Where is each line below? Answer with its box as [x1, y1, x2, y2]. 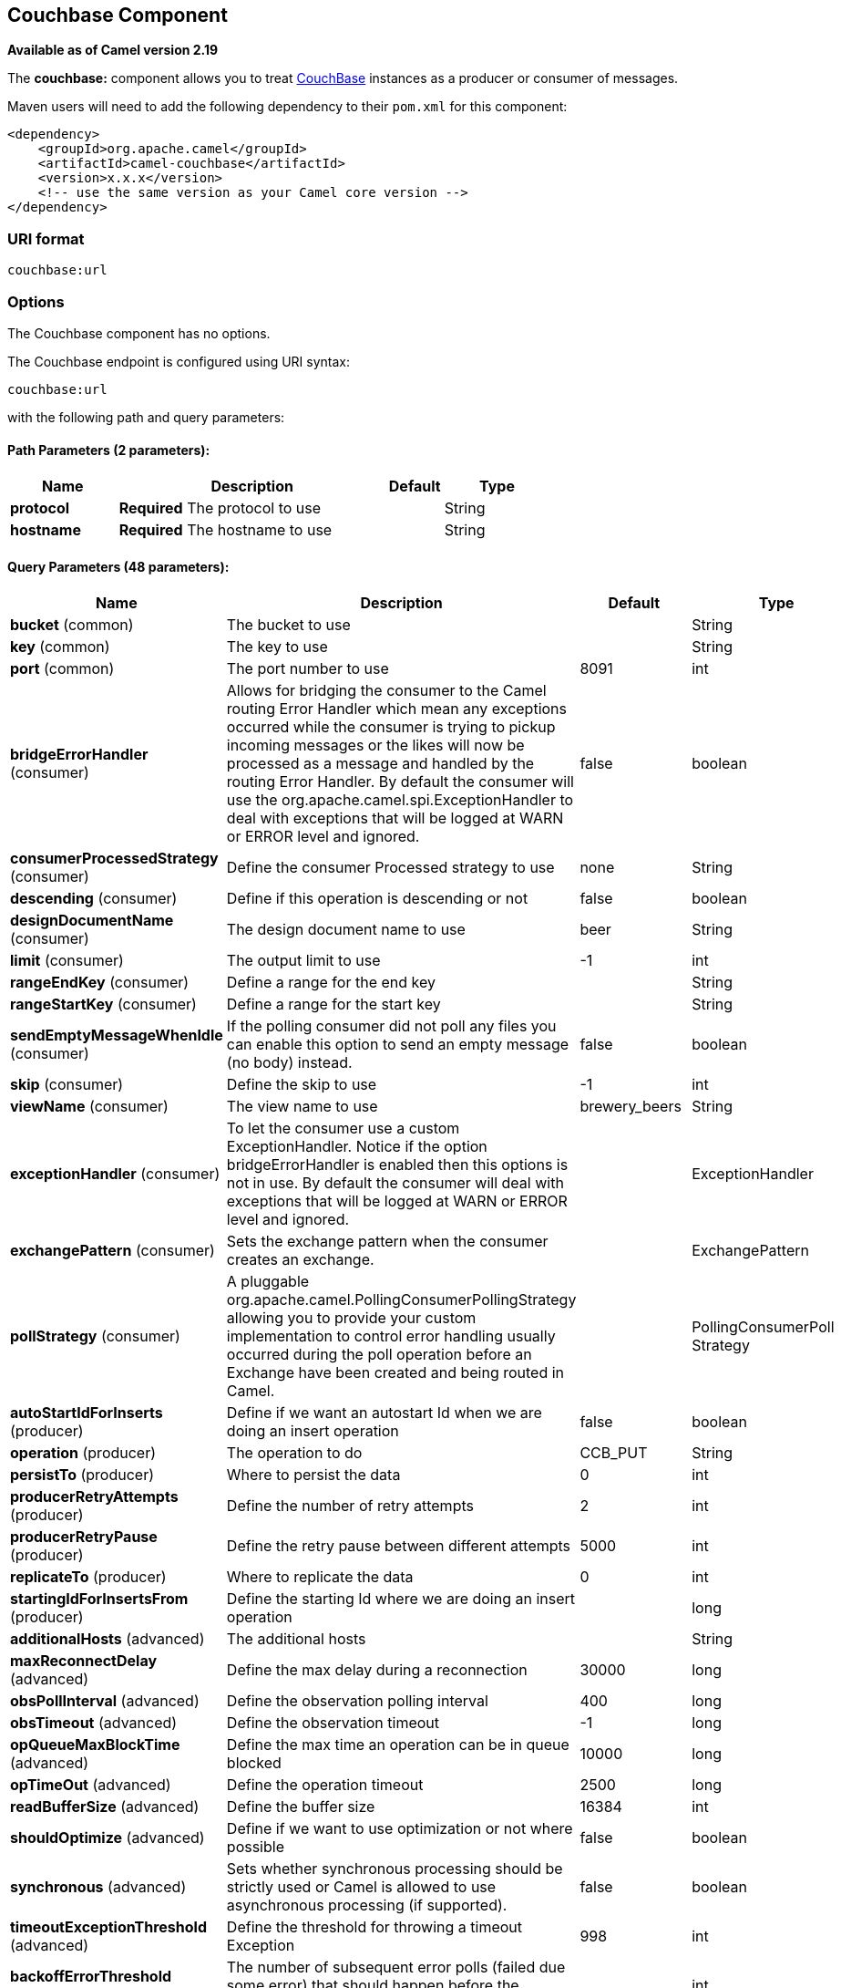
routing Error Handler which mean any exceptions [226, 699, 568, 719]
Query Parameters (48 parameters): [7, 558, 230, 575]
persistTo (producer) [10, 1465, 155, 1485]
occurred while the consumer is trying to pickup [226, 718, 556, 737]
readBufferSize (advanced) [10, 1797, 200, 1817]
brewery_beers [579, 1097, 682, 1116]
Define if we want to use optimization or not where [226, 1819, 573, 1838]
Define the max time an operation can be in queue [226, 1735, 569, 1755]
